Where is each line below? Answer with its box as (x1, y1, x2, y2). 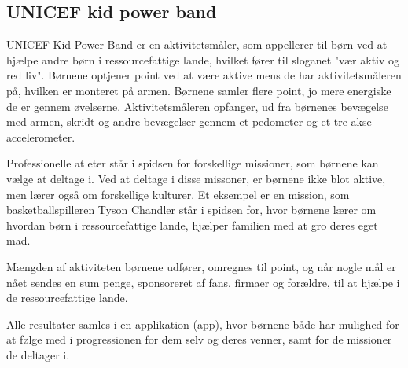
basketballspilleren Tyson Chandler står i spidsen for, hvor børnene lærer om (6, 201, 377, 218)
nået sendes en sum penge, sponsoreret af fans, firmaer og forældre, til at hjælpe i (6, 274, 400, 290)
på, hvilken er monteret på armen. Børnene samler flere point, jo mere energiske (6, 82, 391, 98)
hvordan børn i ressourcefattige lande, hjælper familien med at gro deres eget (6, 216, 378, 233)
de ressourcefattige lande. (6, 289, 128, 306)
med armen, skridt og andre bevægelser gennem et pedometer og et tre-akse (6, 113, 372, 130)
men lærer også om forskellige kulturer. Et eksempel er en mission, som (6, 186, 350, 202)
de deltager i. (6, 346, 70, 362)
